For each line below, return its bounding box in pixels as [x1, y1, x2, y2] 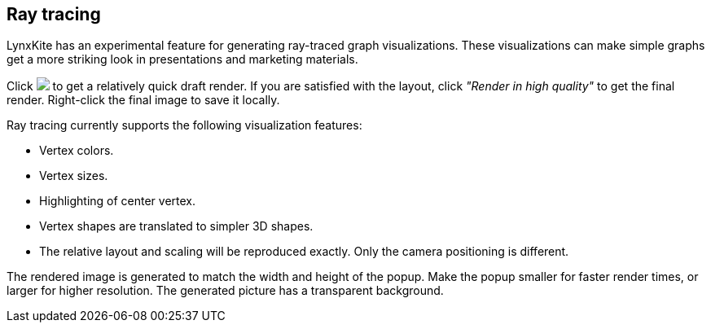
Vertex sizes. [39, 169, 108, 183]
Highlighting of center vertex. [39, 194, 196, 208]
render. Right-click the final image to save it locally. [7, 93, 280, 107]
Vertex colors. [39, 143, 114, 158]
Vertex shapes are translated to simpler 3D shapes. [39, 219, 314, 234]
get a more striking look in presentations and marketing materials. [7, 52, 358, 67]
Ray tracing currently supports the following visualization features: [7, 118, 362, 133]
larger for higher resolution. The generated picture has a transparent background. [7, 283, 444, 298]
